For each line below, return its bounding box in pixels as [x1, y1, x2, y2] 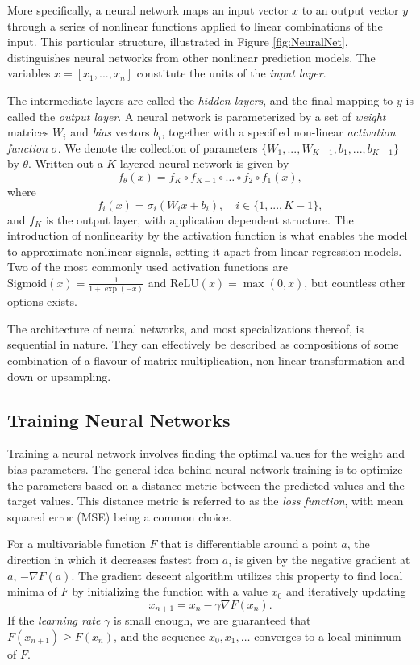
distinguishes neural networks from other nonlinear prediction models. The [7, 48, 376, 65]
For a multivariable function [7, 535, 146, 552]
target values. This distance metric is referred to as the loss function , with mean [7, 492, 404, 509]
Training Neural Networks [7, 407, 231, 432]
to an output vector [301, 2, 399, 18]
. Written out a [28, 155, 103, 172]
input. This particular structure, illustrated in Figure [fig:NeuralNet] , [7, 33, 348, 50]
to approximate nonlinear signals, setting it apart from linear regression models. [7, 242, 402, 259]
